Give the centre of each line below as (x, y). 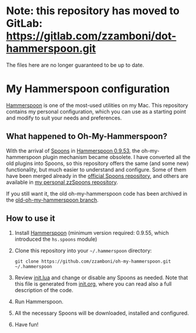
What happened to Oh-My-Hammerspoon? (87, 136)
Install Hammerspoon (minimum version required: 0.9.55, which (92, 232)
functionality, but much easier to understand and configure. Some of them (96, 169)
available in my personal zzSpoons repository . (62, 182)
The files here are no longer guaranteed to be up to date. (75, 65)
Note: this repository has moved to (93, 11)
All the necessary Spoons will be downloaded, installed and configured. (102, 313)
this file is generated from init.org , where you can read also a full (93, 284)
